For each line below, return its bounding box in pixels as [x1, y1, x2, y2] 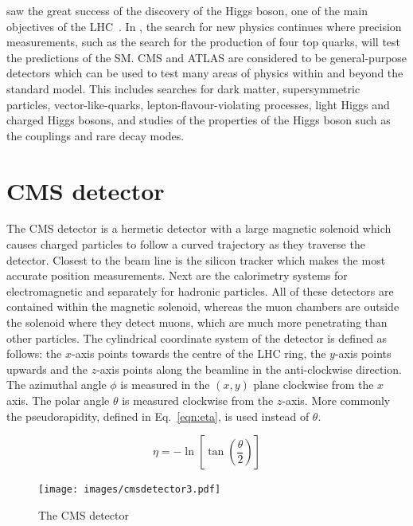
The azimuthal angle [6, 376, 107, 393]
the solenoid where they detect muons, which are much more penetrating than [6, 314, 388, 331]
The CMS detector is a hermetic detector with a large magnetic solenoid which [6, 220, 392, 237]
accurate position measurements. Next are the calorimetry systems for [6, 267, 348, 284]
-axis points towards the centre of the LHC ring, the [71, 345, 326, 362]
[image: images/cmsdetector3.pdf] [38, 484, 221, 496]
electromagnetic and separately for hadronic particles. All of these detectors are [6, 282, 394, 299]
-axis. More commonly [282, 392, 391, 408]
